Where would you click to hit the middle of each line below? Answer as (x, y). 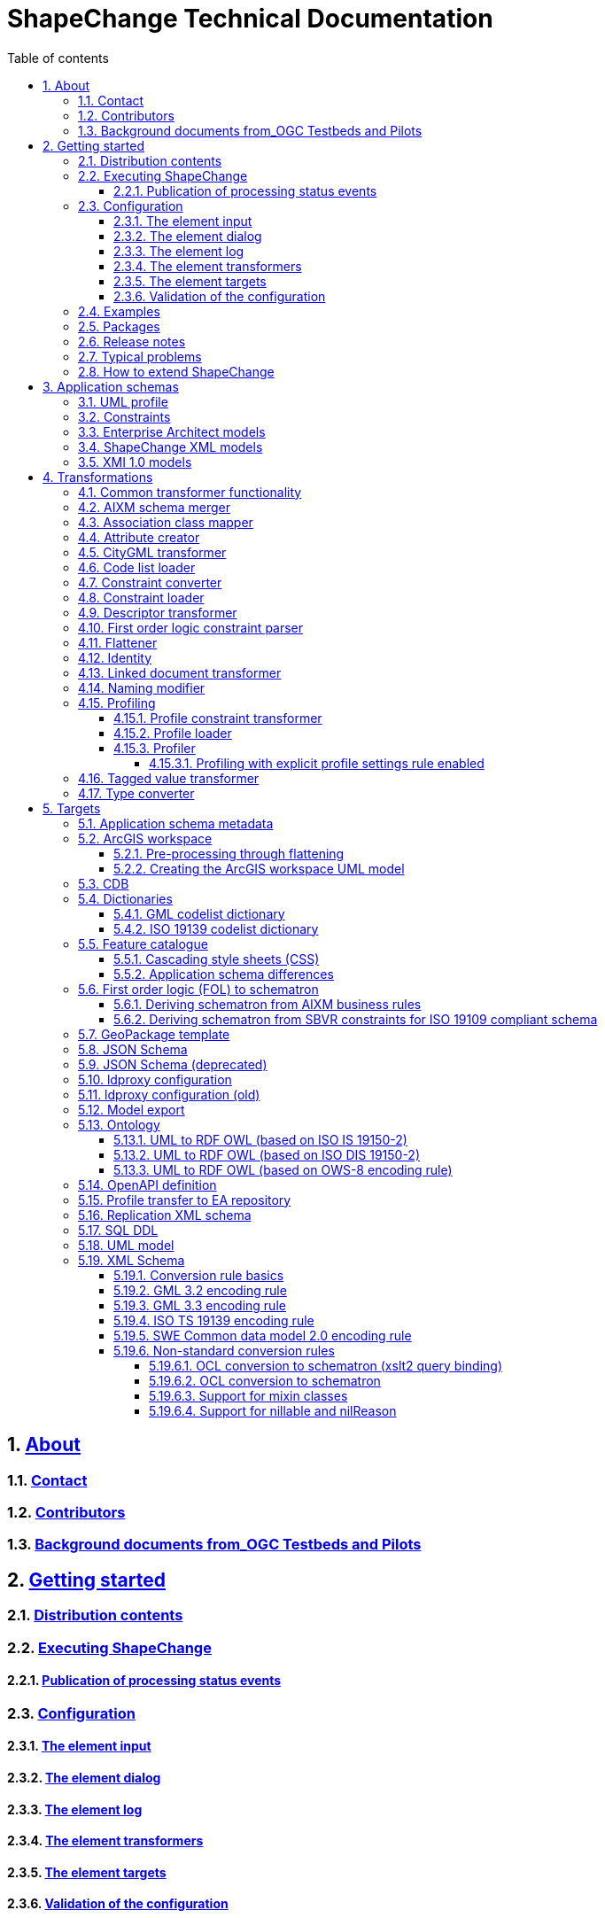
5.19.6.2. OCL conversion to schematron (265, 1380)
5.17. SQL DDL (118, 1230)
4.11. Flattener (118, 642)
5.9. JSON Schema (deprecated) (173, 1064)
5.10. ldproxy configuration (155, 1079)
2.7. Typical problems (140, 356)
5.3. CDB (104, 883)
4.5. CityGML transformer (152, 552)
